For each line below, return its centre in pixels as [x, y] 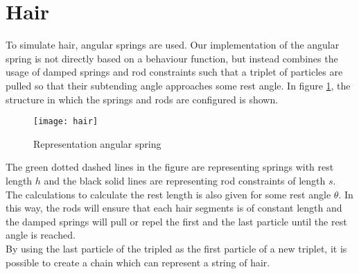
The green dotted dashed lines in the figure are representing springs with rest [170, 167]
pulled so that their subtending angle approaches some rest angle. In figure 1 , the [178, 85]
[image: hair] [66, 122]
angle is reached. [41, 235]
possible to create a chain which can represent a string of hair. [138, 262]
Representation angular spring [97, 143]
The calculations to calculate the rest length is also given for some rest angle [168, 194]
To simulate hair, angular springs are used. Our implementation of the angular [173, 45]
